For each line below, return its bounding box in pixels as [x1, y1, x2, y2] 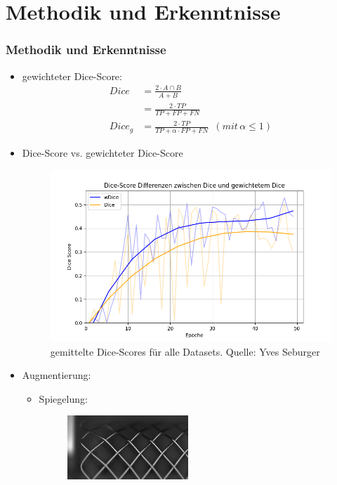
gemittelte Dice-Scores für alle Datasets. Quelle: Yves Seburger [50, 344, 320, 358]
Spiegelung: [39, 391, 88, 406]
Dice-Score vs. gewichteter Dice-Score [22, 145, 183, 160]
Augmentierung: [22, 368, 91, 382]
